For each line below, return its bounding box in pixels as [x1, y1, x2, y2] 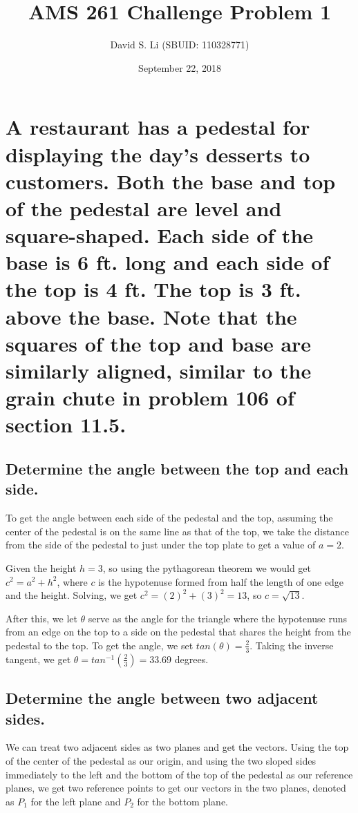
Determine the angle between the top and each [6, 457, 349, 479]
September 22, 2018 [138, 60, 221, 75]
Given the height [6, 560, 77, 575]
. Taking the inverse [249, 638, 334, 652]
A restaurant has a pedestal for [6, 113, 310, 141]
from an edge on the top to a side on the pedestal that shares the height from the [6, 624, 351, 639]
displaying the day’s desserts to [6, 140, 310, 168]
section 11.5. [6, 410, 126, 439]
